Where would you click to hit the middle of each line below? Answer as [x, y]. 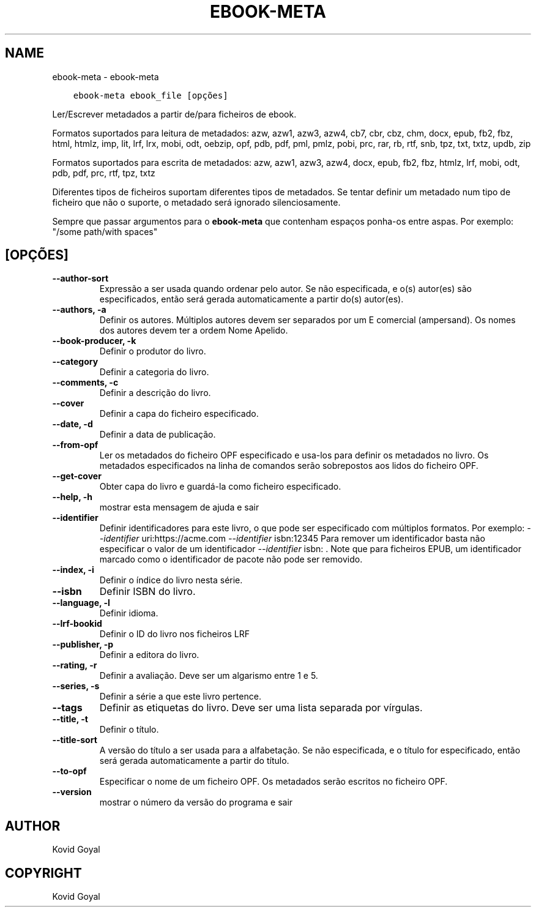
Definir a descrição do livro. [155, 393]
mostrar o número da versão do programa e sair [196, 802]
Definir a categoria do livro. [154, 372]
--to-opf [69, 771]
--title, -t [70, 719]
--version [72, 792]
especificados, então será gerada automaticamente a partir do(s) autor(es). [251, 299]
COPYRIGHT [43, 873]
